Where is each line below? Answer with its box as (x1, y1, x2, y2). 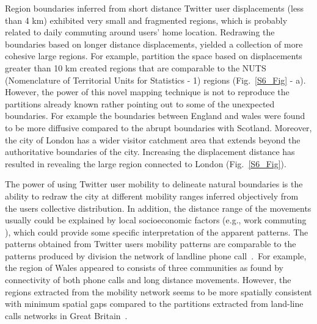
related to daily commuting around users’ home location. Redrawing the (5, 26, 275, 38)
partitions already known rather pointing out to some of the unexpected (5, 97, 275, 110)
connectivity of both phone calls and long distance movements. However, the (5, 273, 291, 286)
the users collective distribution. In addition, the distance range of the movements (5, 201, 312, 214)
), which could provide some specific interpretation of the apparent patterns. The (5, 225, 308, 238)
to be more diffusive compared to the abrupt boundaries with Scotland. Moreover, (5, 121, 312, 134)
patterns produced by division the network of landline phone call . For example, (5, 249, 307, 262)
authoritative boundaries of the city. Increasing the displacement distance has (5, 145, 295, 158)
